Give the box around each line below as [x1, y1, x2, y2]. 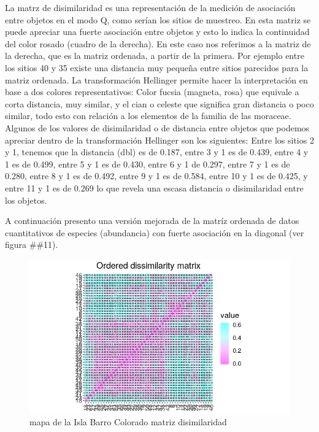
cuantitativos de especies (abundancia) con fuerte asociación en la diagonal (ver [5, 226, 304, 239]
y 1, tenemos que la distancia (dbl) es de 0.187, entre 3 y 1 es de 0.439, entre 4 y [5, 145, 309, 158]
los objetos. [5, 193, 47, 206]
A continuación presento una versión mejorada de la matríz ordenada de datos [5, 214, 299, 227]
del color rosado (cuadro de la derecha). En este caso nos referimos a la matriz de [5, 37, 311, 50]
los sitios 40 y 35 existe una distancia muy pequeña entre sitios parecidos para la [5, 61, 309, 74]
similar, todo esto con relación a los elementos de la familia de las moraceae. [5, 109, 291, 122]
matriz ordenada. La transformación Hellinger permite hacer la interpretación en [5, 73, 308, 86]
